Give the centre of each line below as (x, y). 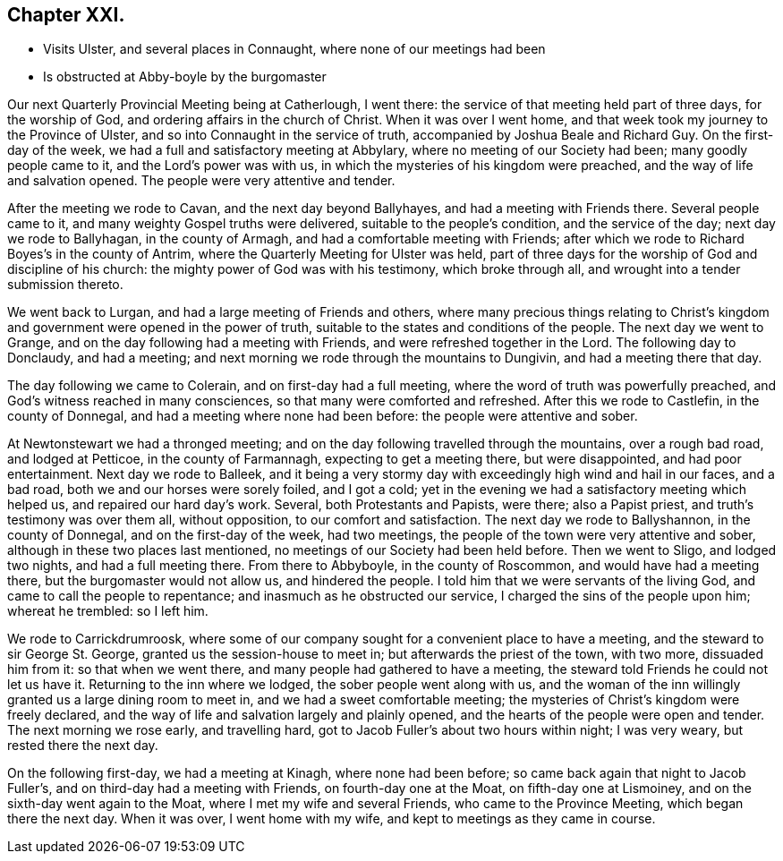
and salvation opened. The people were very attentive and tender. (201, 181)
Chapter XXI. (66, 15)
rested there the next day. (83, 746)
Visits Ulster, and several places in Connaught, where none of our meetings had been (294, 49)
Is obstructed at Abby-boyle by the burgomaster (185, 77)
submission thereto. (65, 285)
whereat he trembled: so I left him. (108, 611)
